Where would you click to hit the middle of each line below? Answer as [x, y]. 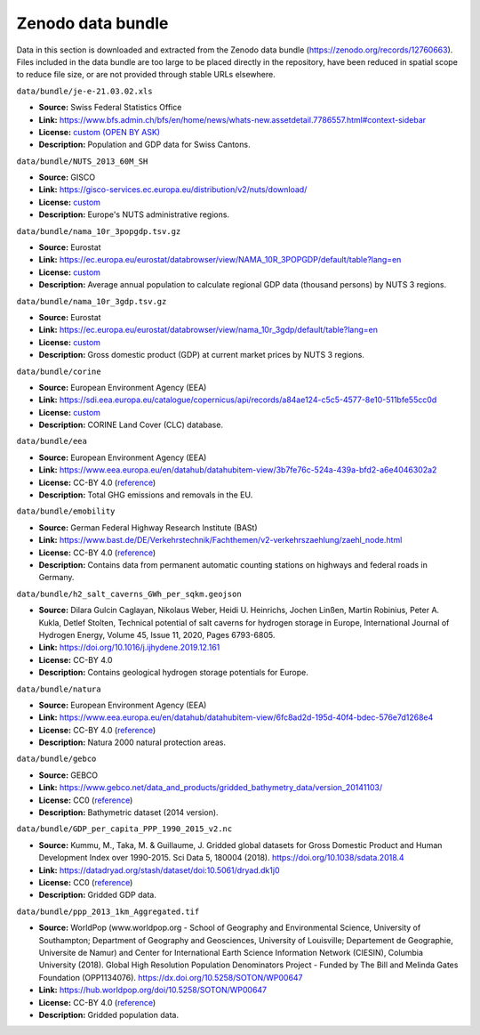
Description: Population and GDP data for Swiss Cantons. [144, 145]
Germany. [56, 578]
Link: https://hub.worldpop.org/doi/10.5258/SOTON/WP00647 [153, 990]
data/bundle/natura [59, 689]
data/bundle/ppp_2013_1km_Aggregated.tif [108, 911]
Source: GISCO [67, 177]
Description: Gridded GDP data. [98, 895]
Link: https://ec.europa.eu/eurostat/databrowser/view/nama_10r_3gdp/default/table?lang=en [208, 330]
